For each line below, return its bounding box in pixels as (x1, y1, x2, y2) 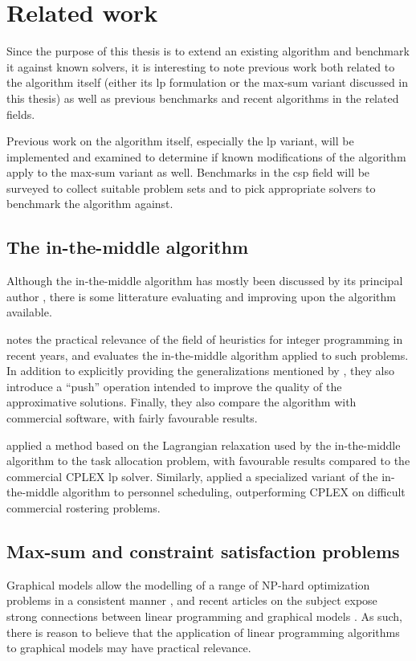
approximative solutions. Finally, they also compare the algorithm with (6, 394, 357, 410)
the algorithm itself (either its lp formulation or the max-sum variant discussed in (6, 74, 409, 91)
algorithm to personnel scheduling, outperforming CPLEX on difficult (62, 484, 406, 500)
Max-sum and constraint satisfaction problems (6, 538, 400, 563)
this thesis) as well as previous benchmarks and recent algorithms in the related (6, 89, 399, 106)
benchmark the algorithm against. (6, 195, 173, 212)
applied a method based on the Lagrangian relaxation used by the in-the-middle (6, 436, 401, 453)
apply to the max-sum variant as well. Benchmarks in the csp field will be (6, 164, 370, 181)
